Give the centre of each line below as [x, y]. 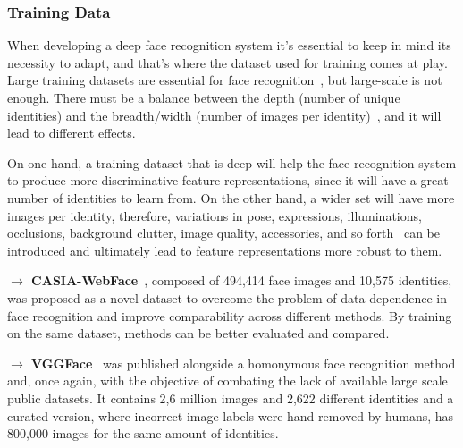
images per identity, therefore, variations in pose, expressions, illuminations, [215, 215]
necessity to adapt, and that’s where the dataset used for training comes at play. [227, 62]
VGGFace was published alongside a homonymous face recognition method [244, 363]
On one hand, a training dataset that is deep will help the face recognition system [232, 162]
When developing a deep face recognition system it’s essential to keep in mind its [229, 45]
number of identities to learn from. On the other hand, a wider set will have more [231, 197]
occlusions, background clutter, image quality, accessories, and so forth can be [224, 233]
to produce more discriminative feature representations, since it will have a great [228, 180]
